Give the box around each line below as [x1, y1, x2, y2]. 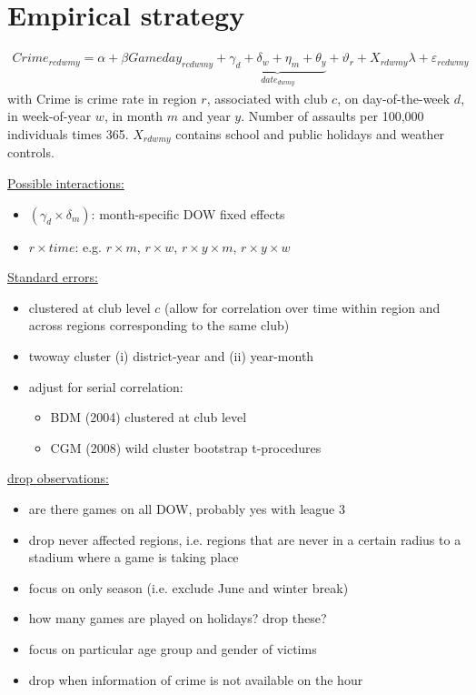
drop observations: [7, 468, 109, 488]
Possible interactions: [7, 174, 124, 193]
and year [182, 106, 231, 126]
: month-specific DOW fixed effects [91, 204, 285, 223]
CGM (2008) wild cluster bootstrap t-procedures [50, 438, 322, 457]
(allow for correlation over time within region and [164, 297, 441, 317]
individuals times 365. [7, 124, 129, 143]
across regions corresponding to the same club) [28, 316, 290, 335]
